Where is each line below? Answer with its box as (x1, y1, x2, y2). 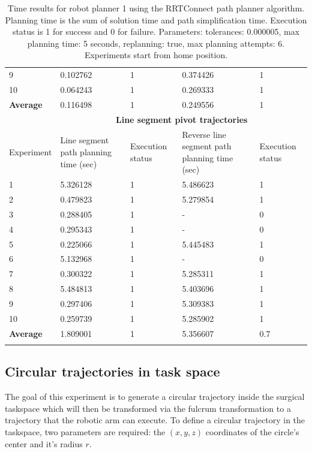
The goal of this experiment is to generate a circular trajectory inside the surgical (5, 390, 305, 403)
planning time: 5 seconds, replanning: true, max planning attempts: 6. (27, 37, 285, 49)
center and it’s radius (5, 437, 83, 450)
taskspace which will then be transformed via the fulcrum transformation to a (5, 402, 291, 414)
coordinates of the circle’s (205, 425, 299, 438)
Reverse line (182, 128, 226, 140)
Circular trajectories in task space (5, 362, 220, 381)
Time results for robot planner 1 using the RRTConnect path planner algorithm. (7, 2, 305, 14)
